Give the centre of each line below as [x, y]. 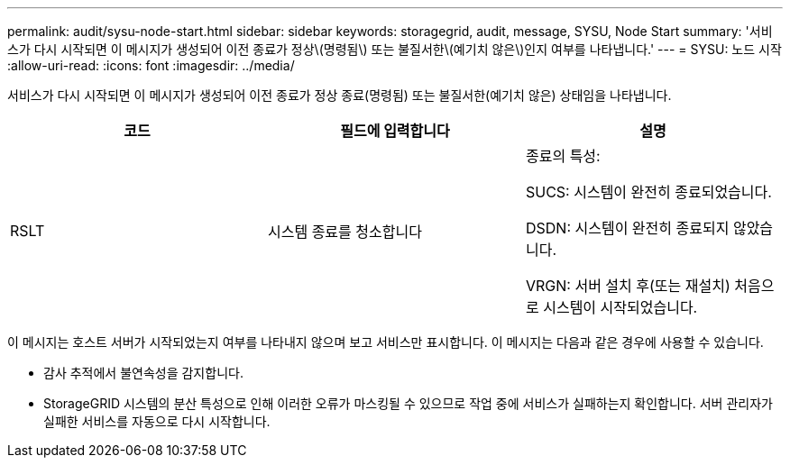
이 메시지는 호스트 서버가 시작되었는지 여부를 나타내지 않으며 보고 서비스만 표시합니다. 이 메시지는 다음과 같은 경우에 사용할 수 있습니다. [386, 342]
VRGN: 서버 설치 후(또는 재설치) [628, 286]
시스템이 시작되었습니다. [620, 307]
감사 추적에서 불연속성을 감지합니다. [143, 373]
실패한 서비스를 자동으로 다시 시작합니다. [157, 421]
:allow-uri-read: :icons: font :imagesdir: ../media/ [151, 65]
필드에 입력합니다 [395, 131]
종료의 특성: [563, 156]
